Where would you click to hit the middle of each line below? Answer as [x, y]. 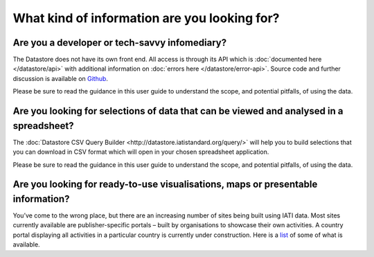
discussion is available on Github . [61, 78]
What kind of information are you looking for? [146, 18]
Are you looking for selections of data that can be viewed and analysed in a [178, 111]
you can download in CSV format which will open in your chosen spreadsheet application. [141, 152]
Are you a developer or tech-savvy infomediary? [120, 43]
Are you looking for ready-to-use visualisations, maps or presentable [165, 185]
